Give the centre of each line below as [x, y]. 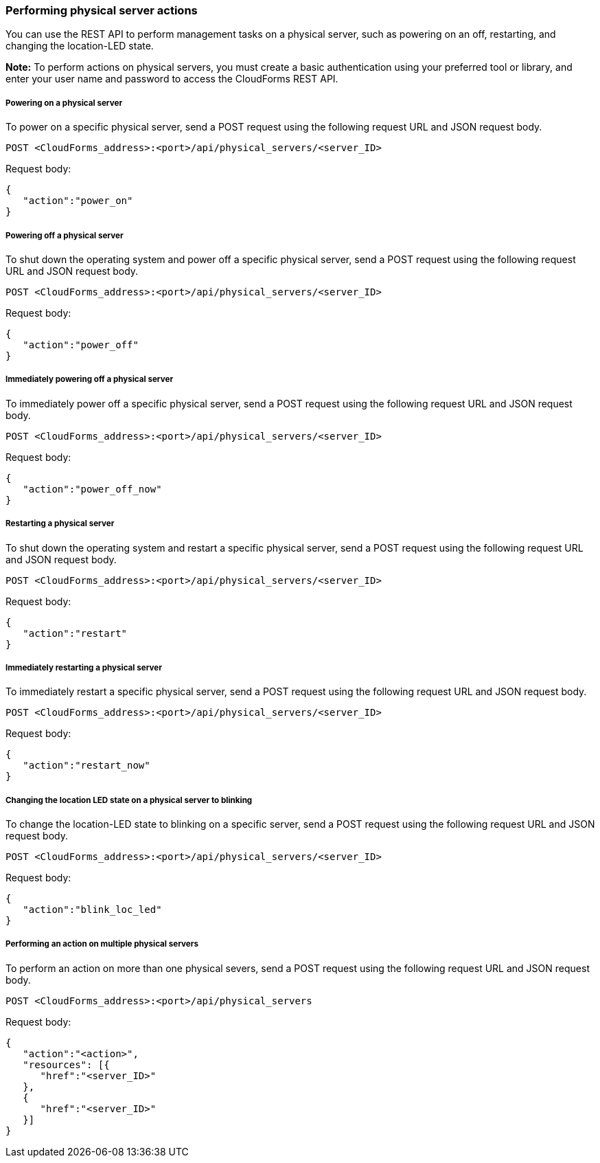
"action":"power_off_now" [92, 489]
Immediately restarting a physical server [84, 667]
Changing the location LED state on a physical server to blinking [129, 800]
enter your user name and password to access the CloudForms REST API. [172, 79]
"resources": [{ [66, 1064]
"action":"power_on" [78, 201]
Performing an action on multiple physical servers [102, 944]
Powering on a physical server [64, 103]
